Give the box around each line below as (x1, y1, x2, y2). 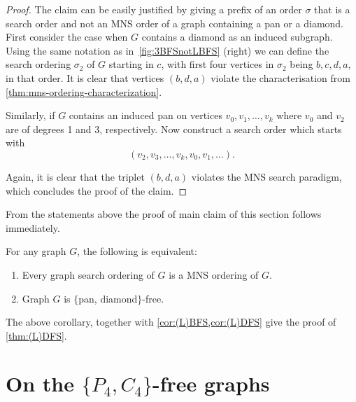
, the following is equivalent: (77, 244, 197, 258)
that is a (314, 2, 350, 16)
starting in (108, 57, 154, 71)
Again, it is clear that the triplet (6, 169, 145, 183)
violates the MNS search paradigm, (191, 169, 342, 183)
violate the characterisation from (211, 70, 350, 85)
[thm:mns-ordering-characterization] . (6, 84, 162, 99)
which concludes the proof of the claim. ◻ (6, 183, 187, 197)
